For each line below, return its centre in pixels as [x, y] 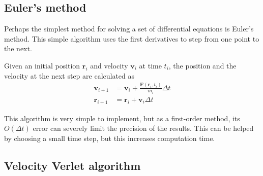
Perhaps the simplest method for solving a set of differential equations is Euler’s [129, 29]
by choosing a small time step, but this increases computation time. [110, 138]
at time [150, 65]
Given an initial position [42, 65]
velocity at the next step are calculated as [69, 75]
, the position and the [202, 65]
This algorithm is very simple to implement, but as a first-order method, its [122, 118]
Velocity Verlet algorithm [72, 165]
